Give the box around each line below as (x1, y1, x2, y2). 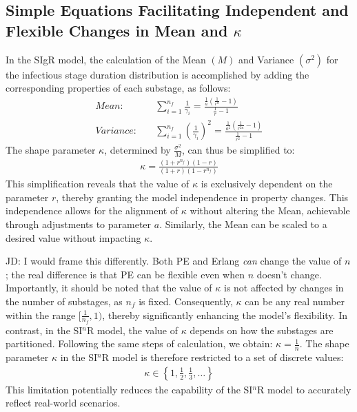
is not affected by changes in (224, 280, 344, 295)
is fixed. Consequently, (139, 294, 233, 308)
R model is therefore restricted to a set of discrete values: (101, 350, 344, 364)
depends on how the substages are (190, 322, 334, 337)
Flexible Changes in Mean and (6, 19, 228, 41)
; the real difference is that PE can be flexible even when (6, 267, 245, 281)
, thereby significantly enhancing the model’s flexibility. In (102, 307, 347, 322)
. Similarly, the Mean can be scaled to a (159, 217, 327, 231)
